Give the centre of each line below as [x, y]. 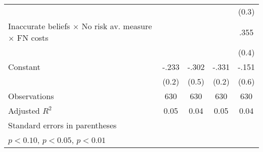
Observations [31, 96]
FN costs [33, 37]
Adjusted [24, 110]
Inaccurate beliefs [39, 26]
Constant [24, 67]
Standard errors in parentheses [62, 125]
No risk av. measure [117, 26]
